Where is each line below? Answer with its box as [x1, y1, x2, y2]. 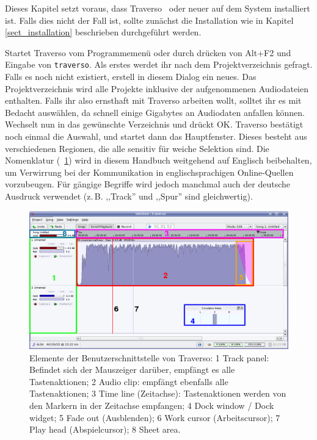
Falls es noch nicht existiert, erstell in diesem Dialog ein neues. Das [5, 70, 257, 83]
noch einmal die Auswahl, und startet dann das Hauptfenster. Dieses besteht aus [5, 130, 307, 142]
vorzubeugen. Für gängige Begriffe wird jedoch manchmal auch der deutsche [5, 178, 291, 190]
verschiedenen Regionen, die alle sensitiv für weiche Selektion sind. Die [5, 142, 269, 154]
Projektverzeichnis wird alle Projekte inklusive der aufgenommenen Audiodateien [5, 82, 308, 95]
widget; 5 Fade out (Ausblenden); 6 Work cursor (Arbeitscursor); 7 [29, 411, 280, 424]
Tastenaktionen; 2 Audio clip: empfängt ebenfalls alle [29, 375, 228, 388]
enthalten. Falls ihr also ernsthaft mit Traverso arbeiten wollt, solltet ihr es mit [5, 94, 302, 107]
